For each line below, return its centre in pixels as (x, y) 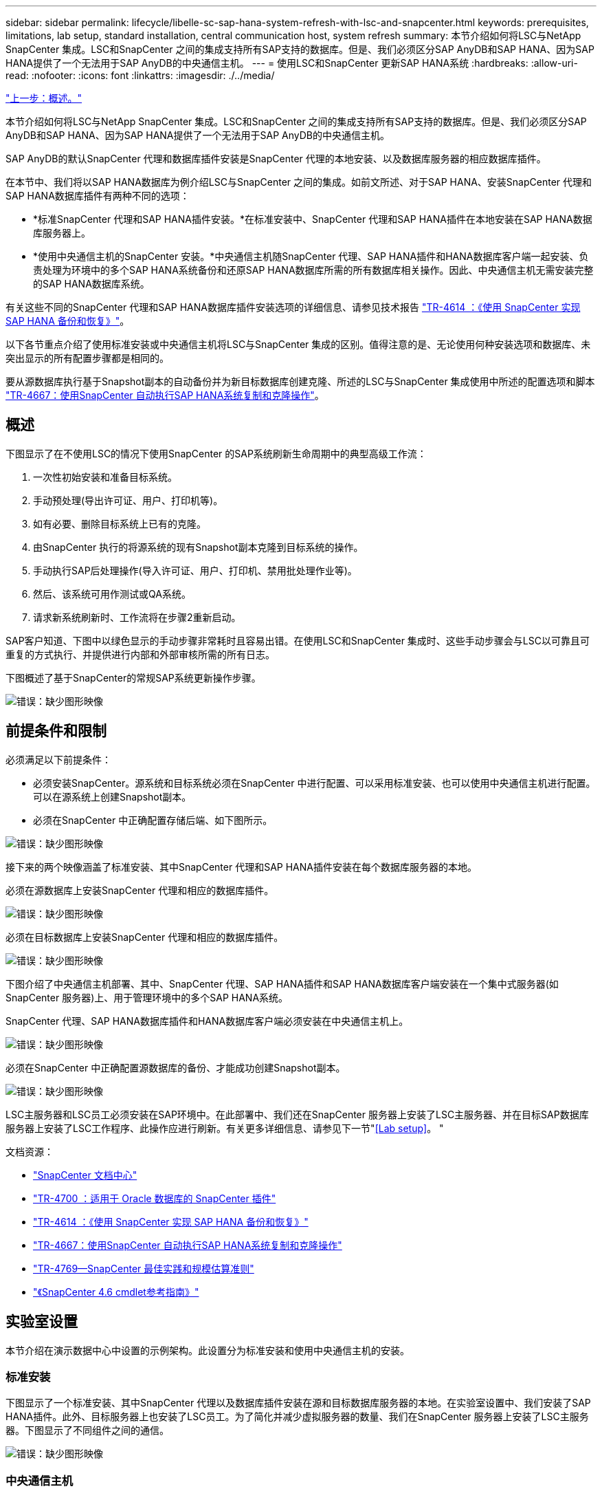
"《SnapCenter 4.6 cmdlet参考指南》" (116, 1292)
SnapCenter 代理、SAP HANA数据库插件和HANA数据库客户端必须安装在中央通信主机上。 (207, 1021)
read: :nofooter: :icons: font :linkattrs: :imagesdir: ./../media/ (140, 75)
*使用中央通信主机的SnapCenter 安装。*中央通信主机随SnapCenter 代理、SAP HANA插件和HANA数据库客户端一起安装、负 (311, 256)
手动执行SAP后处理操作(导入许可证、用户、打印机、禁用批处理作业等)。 (195, 570)
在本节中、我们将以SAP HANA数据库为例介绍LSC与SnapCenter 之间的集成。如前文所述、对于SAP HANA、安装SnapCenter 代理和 (299, 182)
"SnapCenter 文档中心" (85, 1175)
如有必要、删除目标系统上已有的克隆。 (120, 523)
